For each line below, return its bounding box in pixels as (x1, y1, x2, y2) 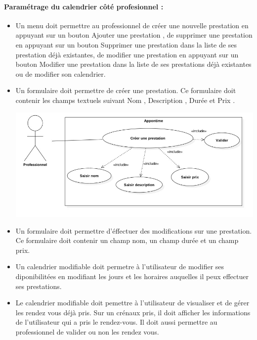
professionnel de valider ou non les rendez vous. (15, 327, 159, 337)
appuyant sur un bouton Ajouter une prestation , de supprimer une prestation (15, 30, 253, 40)
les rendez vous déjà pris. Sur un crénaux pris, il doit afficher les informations (15, 307, 251, 317)
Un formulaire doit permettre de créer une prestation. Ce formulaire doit (15, 85, 236, 96)
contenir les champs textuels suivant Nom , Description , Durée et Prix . (15, 95, 235, 105)
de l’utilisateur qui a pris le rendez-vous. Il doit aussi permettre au (15, 317, 217, 327)
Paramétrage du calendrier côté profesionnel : (4, 1, 164, 11)
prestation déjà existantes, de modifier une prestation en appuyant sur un (15, 49, 239, 59)
